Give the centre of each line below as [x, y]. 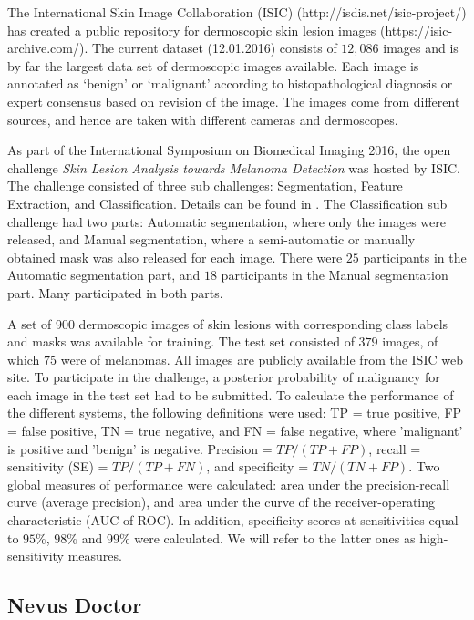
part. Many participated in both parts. [115, 292]
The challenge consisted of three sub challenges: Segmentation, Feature [205, 186]
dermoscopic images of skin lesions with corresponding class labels [263, 323]
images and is [421, 48]
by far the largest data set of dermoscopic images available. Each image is [213, 65]
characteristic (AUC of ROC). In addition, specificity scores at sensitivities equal [233, 520]
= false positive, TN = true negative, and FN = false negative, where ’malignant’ [235, 431]
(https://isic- [416, 30]
